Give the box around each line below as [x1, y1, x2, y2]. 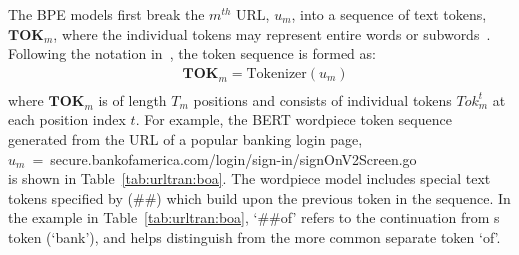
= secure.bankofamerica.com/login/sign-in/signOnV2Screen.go [32, 148, 417, 169]
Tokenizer [246, 66, 307, 81]
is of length [98, 89, 167, 110]
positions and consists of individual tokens [193, 89, 452, 110]
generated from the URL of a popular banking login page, [8, 129, 363, 150]
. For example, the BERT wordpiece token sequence [135, 109, 452, 130]
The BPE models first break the [8, 4, 205, 24]
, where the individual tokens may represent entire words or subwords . [53, 23, 491, 44]
